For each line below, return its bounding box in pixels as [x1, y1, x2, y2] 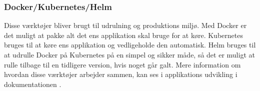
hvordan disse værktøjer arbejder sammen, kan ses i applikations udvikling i [4, 69, 237, 79]
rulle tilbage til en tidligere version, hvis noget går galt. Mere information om [4, 59, 241, 69]
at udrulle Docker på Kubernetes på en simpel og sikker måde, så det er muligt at [4, 49, 255, 59]
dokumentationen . [4, 78, 61, 89]
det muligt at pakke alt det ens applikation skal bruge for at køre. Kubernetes [4, 29, 243, 40]
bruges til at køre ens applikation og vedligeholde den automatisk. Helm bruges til [4, 39, 256, 50]
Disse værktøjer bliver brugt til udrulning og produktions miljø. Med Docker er [4, 20, 247, 30]
